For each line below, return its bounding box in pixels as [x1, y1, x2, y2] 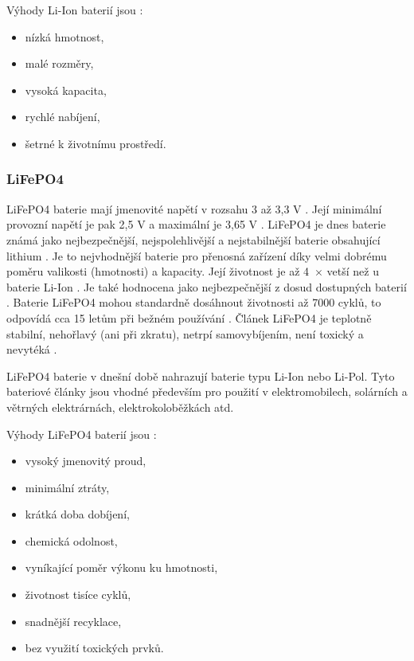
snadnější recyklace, [25, 612, 122, 629]
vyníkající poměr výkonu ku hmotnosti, [25, 559, 218, 576]
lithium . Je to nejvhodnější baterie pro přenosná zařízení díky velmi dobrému [6, 247, 387, 264]
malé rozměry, [25, 55, 94, 72]
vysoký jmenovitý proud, [25, 452, 146, 469]
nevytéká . [6, 341, 57, 358]
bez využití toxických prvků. [25, 639, 164, 656]
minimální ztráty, [25, 479, 110, 495]
